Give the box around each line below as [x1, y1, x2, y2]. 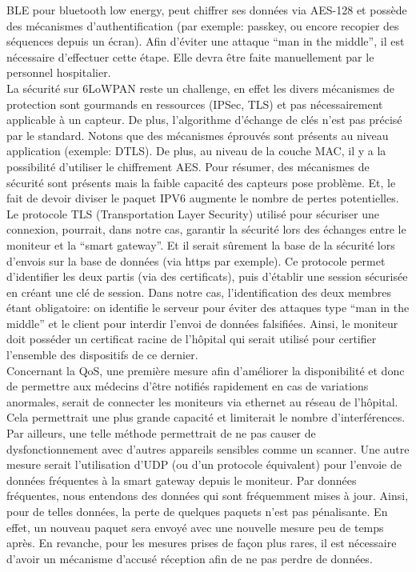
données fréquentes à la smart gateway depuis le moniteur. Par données [6, 471, 357, 488]
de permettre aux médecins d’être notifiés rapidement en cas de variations [6, 378, 369, 394]
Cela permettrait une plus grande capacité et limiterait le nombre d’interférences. [6, 409, 406, 426]
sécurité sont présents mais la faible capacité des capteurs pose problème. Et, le [6, 174, 396, 190]
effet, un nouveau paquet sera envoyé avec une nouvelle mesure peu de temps [6, 518, 384, 535]
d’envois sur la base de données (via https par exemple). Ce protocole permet [6, 252, 386, 269]
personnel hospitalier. [6, 64, 111, 81]
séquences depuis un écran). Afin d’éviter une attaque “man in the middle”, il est [6, 33, 405, 50]
